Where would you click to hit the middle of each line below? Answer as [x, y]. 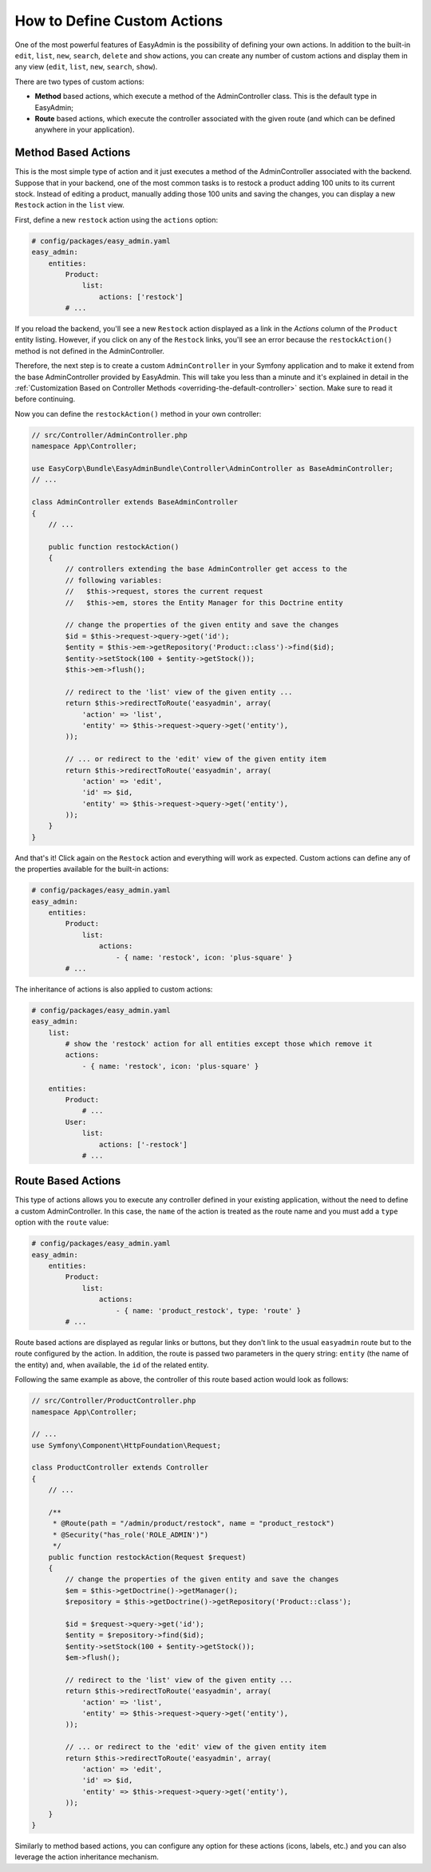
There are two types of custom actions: [79, 81]
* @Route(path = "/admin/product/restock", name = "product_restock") [194, 1524]
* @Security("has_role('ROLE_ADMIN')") [130, 1534]
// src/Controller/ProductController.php [114, 1401]
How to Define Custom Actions [119, 21]
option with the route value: [62, 1222]
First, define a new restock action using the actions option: [117, 220]
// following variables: [114, 580]
